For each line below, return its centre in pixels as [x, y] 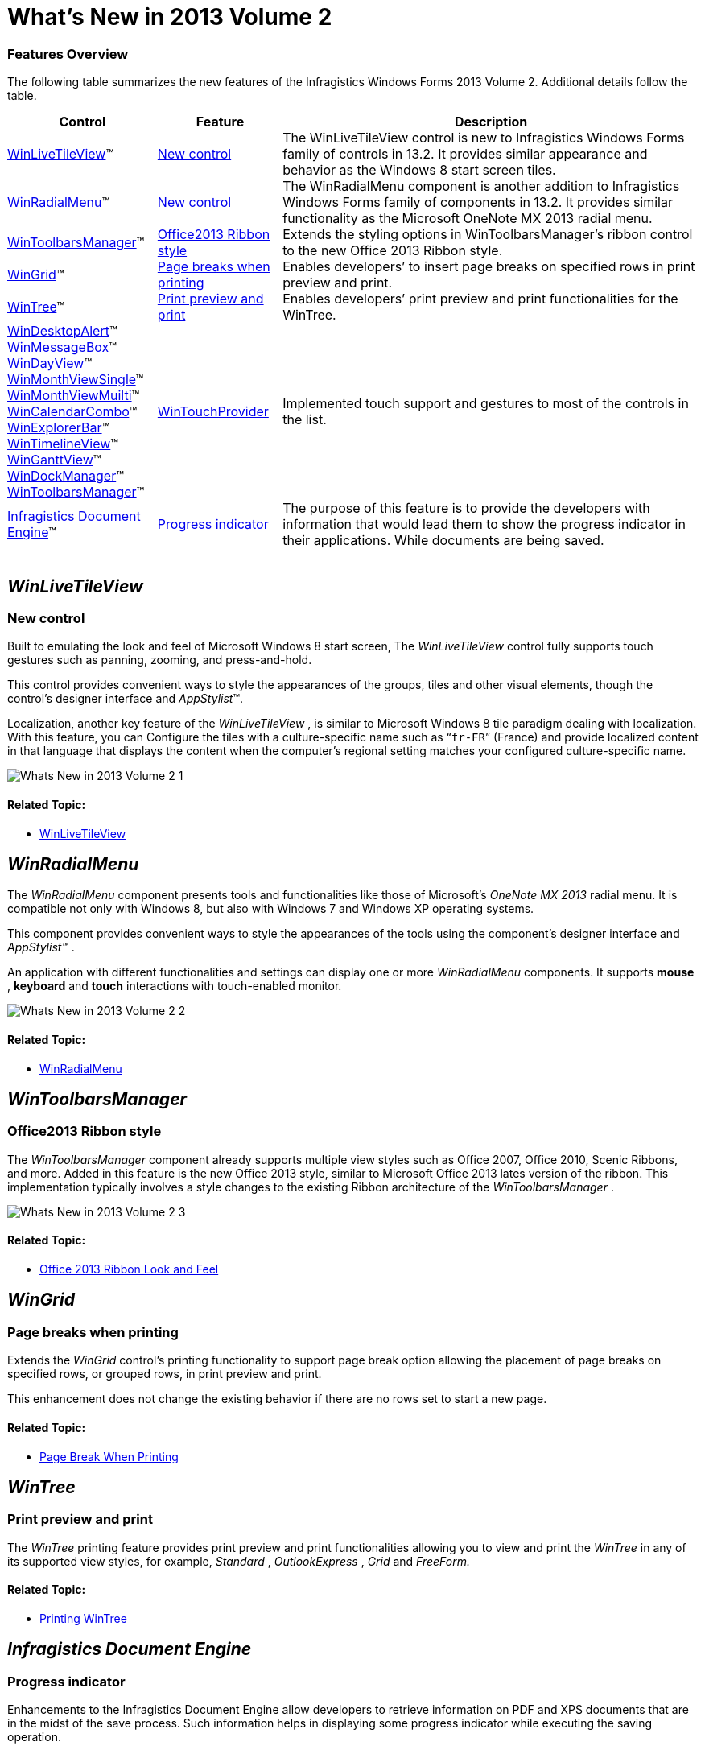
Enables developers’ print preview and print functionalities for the [480, 299]
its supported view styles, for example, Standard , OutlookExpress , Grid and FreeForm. [239, 1561]
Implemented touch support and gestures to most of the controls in [486, 404]
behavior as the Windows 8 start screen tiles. [419, 170]
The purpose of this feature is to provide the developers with [466, 508]
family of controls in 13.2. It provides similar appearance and [465, 154]
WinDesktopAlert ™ [62, 331]
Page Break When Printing [109, 1456]
